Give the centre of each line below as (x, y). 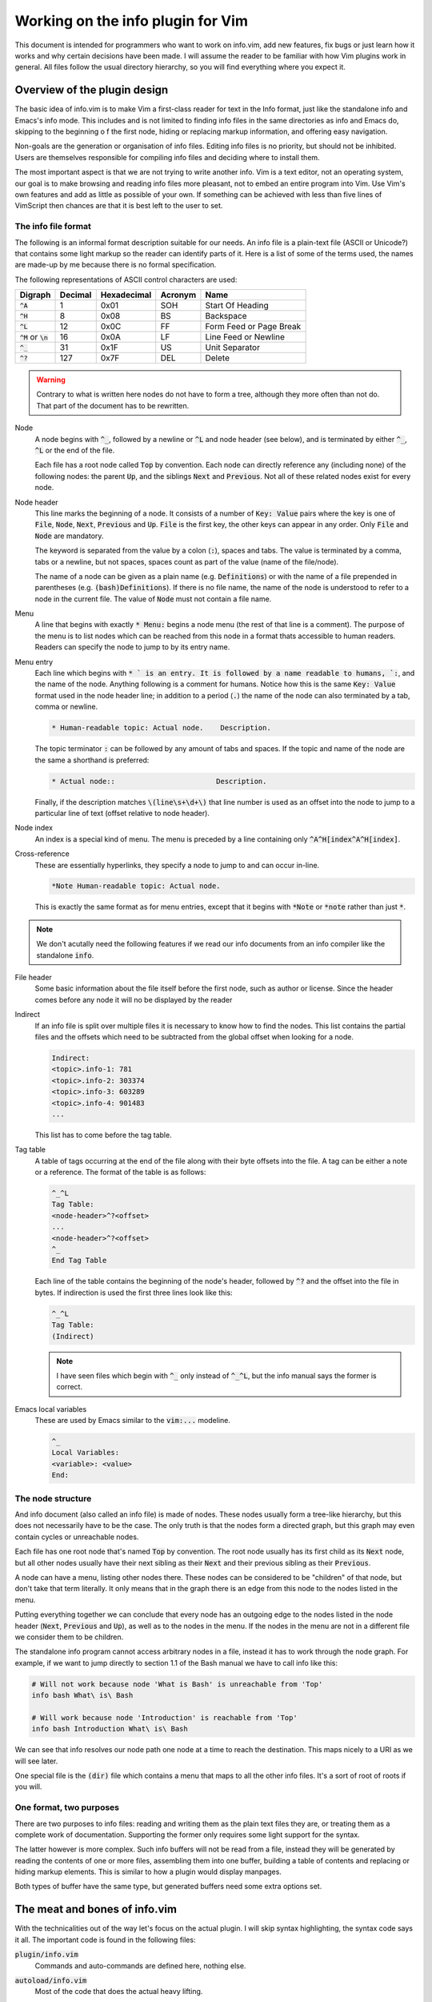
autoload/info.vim (51, 1980)
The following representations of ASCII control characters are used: (126, 279)
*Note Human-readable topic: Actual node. (136, 886)
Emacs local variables (51, 1409)
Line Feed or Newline (245, 337)
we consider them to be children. (69, 1637)
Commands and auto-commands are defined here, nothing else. (140, 1965)
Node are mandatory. (69, 536)
